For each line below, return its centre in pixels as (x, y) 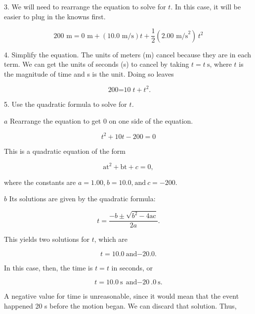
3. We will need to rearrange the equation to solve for (85, 6)
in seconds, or (132, 267)
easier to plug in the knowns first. (55, 16)
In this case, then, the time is (48, 267)
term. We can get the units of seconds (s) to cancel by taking (97, 64)
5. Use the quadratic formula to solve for (65, 104)
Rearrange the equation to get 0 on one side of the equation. (102, 120)
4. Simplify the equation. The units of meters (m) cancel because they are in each (127, 54)
